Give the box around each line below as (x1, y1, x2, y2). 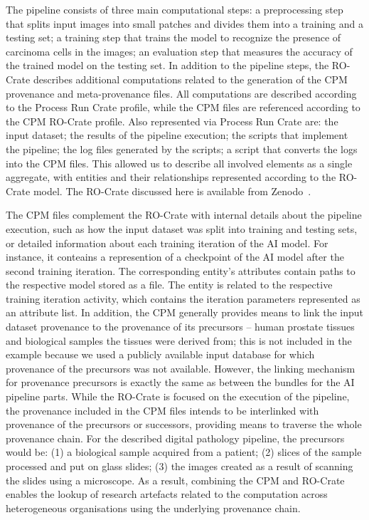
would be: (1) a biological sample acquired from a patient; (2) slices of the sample (6, 444, 362, 459)
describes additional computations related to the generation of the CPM (33, 71, 348, 86)
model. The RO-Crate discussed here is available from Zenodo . (33, 183, 311, 198)
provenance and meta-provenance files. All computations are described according (6, 85, 357, 100)
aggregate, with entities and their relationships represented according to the (6, 170, 336, 184)
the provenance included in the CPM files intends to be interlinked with (6, 402, 319, 417)
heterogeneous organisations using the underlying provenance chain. (6, 500, 301, 515)
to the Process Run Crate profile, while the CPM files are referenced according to (6, 100, 360, 115)
